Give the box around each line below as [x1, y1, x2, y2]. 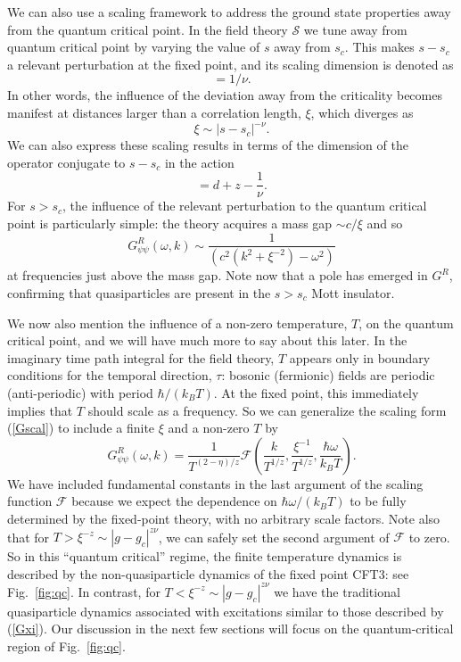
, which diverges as [310, 103, 414, 121]
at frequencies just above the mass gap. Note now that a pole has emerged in [7, 266, 428, 285]
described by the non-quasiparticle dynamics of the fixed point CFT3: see [7, 564, 409, 583]
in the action [164, 153, 235, 171]
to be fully [350, 492, 407, 510]
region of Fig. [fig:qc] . [7, 636, 126, 655]
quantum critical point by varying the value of [7, 37, 260, 56]
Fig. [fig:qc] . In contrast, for [7, 582, 161, 600]
